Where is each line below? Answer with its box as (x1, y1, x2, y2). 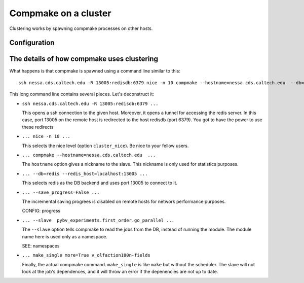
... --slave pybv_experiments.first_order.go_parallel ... (22, 217, 175, 223)
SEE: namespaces (22, 242, 60, 249)
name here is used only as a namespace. (22, 233, 107, 239)
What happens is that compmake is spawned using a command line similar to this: (9, 68, 181, 74)
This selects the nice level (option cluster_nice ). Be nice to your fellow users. (22, 143, 189, 149)
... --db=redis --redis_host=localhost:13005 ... (22, 170, 148, 176)
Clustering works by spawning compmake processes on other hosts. (9, 25, 153, 31)
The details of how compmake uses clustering (9, 55, 158, 63)
